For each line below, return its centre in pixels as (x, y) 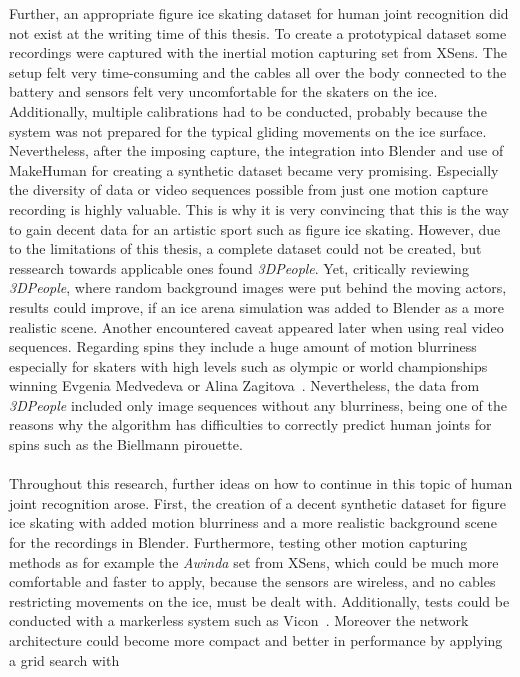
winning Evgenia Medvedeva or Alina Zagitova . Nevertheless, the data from (244, 385)
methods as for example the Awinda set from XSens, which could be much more (254, 561)
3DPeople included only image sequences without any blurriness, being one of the (258, 404)
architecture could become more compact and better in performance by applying (256, 640)
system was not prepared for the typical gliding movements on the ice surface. (248, 130)
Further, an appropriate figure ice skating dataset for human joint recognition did (259, 13)
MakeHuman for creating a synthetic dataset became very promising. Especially (254, 169)
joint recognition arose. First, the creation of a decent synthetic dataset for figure (257, 502)
